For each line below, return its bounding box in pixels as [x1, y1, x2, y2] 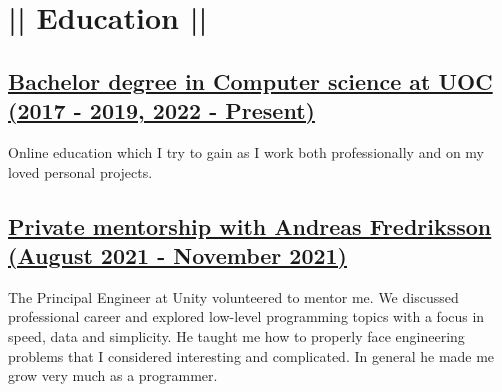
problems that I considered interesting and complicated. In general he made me [8, 345, 495, 366]
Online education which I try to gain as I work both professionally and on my [8, 141, 484, 162]
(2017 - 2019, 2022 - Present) [8, 95, 315, 126]
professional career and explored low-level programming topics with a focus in [8, 306, 485, 327]
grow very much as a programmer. [8, 365, 218, 386]
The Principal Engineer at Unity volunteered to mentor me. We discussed [8, 286, 459, 307]
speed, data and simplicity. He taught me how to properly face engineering [8, 325, 465, 346]
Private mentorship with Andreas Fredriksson [8, 210, 492, 241]
